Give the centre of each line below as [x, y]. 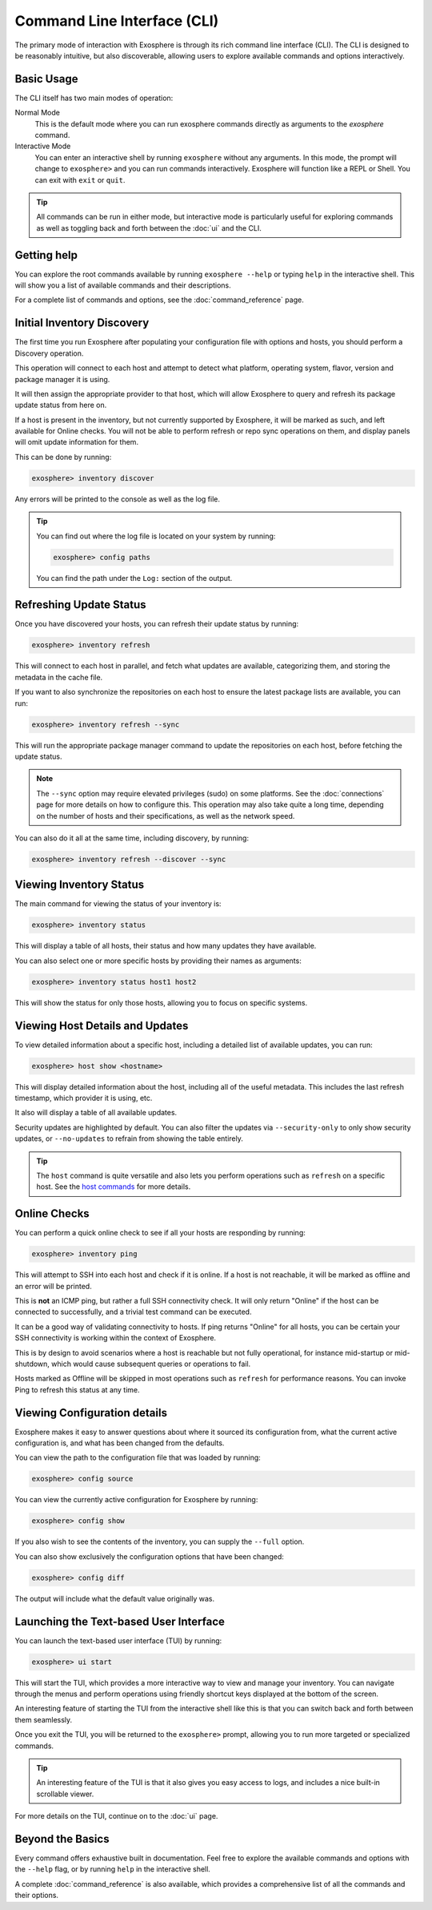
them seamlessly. [44, 1719]
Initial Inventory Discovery [82, 323]
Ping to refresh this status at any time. [77, 1389]
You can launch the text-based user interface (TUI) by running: [118, 1640]
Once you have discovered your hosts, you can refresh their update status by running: [157, 624]
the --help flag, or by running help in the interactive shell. [113, 1869]
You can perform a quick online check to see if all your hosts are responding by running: [160, 1233]
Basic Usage [46, 79]
